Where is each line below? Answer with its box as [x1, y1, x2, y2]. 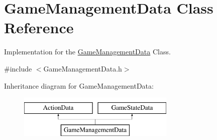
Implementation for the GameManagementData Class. [4, 46, 171, 57]
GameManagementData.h [43, 63, 122, 74]
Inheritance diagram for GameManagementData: [4, 80, 154, 91]
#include [4, 63, 32, 74]
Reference [4, 17, 74, 38]
